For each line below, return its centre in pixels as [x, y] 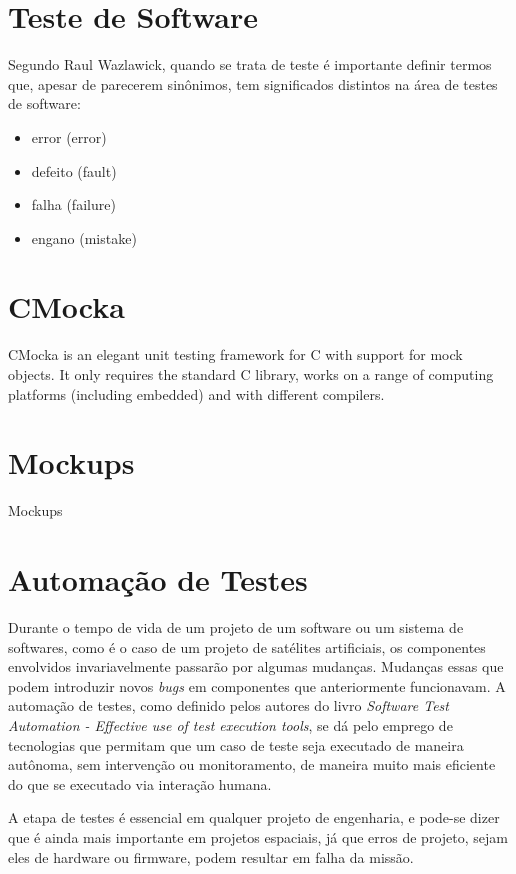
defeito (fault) [74, 170]
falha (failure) [73, 204]
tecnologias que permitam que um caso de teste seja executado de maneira [236, 744]
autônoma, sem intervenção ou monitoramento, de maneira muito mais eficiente [252, 764]
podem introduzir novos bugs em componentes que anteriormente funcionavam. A [257, 685]
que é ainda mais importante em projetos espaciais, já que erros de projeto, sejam [258, 836]
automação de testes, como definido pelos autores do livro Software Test [228, 705]
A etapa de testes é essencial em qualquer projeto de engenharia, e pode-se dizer [254, 817]
